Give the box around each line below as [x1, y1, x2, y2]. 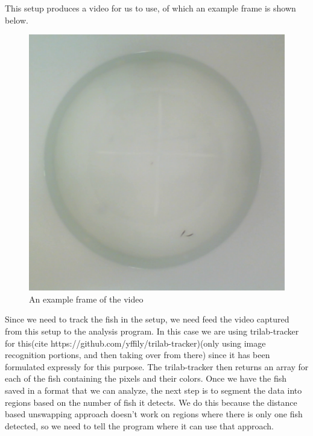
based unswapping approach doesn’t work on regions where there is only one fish [5, 408, 303, 420]
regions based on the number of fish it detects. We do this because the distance [5, 396, 297, 408]
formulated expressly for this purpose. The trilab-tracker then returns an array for [5, 360, 309, 373]
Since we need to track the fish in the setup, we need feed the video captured [5, 313, 289, 325]
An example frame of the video [29, 292, 144, 305]
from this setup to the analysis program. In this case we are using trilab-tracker [5, 324, 299, 337]
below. [5, 13, 28, 26]
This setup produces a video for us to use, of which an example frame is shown [5, 2, 296, 14]
